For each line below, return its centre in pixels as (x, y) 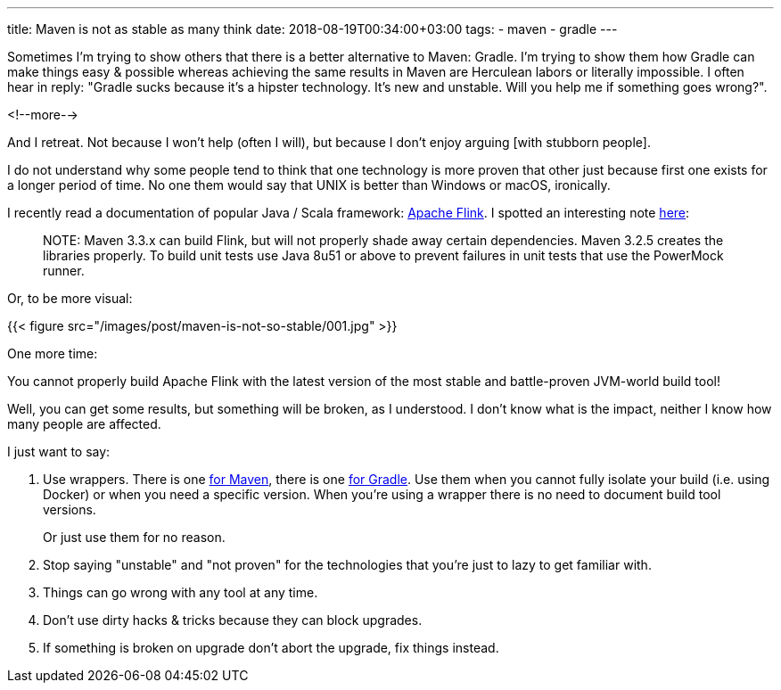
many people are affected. (84, 424)
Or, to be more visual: (70, 298)
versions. (70, 509)
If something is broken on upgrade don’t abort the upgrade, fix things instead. (271, 648)
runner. (64, 271)
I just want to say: (59, 452)
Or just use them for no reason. (134, 537)
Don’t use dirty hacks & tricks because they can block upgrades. (233, 620)
